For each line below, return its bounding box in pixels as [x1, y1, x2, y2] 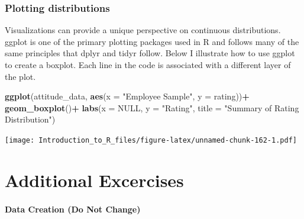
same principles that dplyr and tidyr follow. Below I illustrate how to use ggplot [5, 47, 295, 59]
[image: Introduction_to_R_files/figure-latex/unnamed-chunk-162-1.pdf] [5, 136, 297, 144]
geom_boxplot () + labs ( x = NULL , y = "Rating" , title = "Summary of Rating [5, 101, 299, 114]
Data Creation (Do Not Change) [5, 202, 141, 215]
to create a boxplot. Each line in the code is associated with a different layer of [5, 59, 291, 70]
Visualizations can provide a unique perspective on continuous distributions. [5, 24, 281, 36]
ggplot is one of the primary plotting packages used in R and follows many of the [5, 35, 299, 47]
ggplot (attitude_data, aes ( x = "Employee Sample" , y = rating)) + [5, 90, 250, 102]
